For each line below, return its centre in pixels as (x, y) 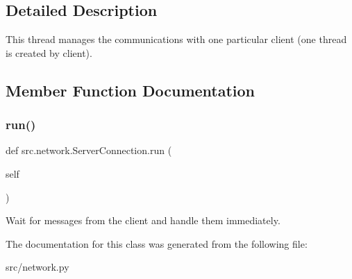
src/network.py (37, 267)
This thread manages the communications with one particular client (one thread (176, 39)
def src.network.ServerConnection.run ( (89, 150)
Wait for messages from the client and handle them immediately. (143, 220)
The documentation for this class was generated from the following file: (157, 243)
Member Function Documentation (131, 90)
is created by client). (49, 52)
